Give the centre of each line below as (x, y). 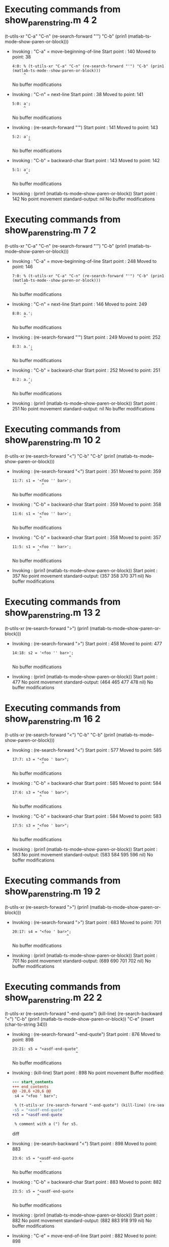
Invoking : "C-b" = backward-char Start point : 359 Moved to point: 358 (87, 504)
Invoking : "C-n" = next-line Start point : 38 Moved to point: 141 (78, 94)
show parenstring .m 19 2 (53, 892)
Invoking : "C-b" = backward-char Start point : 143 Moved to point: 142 (86, 160)
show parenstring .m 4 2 (51, 21)
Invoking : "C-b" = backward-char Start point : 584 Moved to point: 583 (87, 816)
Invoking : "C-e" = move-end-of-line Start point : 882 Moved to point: (85, 1236)
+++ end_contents (30, 1087)
